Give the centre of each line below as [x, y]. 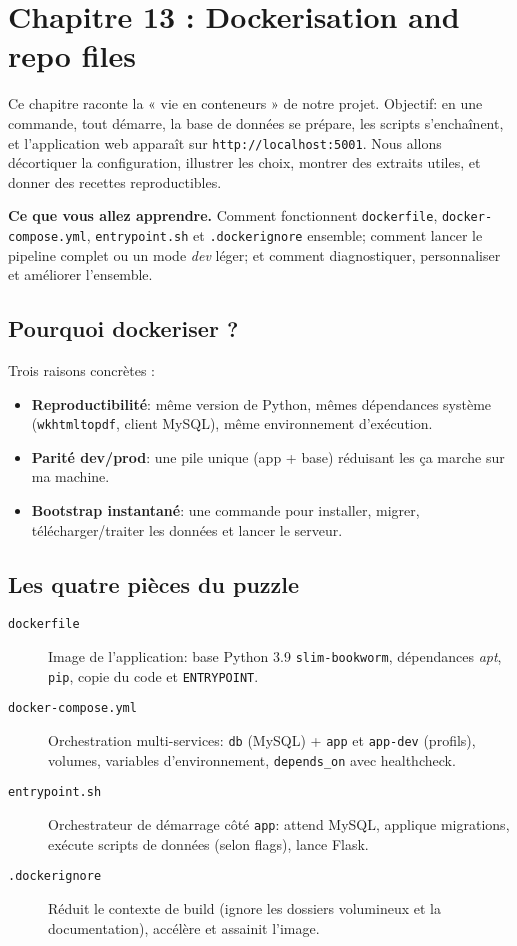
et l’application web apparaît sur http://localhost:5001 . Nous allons [225, 142]
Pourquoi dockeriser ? [123, 328]
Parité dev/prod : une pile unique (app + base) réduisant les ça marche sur [268, 456]
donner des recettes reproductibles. [115, 181]
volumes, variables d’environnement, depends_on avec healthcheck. [252, 759]
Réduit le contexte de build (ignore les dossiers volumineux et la [244, 907]
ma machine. [70, 476]
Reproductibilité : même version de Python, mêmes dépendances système [261, 403]
